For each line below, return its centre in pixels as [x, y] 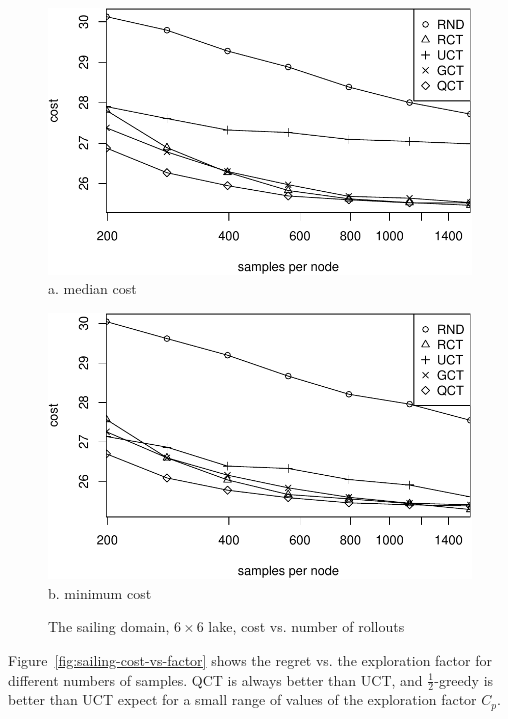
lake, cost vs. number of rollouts [306, 626]
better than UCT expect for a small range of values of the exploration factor [242, 699]
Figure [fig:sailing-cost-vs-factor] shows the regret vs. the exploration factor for [250, 660]
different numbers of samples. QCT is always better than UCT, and [215, 679]
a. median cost [92, 288]
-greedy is [464, 679]
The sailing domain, [109, 626]
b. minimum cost [100, 592]
